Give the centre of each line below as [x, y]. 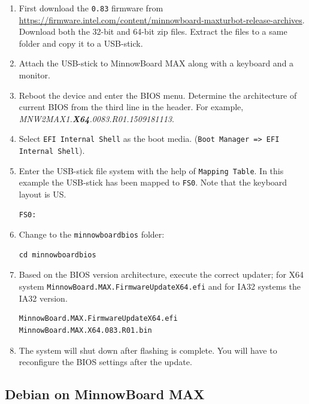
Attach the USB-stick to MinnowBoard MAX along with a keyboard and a [156, 63]
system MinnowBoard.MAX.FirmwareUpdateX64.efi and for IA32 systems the [160, 286]
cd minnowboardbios [57, 255]
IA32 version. [43, 298]
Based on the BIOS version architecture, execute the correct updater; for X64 [161, 274]
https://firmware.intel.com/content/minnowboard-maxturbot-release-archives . [162, 19]
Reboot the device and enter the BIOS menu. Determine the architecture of [158, 95]
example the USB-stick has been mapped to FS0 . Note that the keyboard [153, 182]
